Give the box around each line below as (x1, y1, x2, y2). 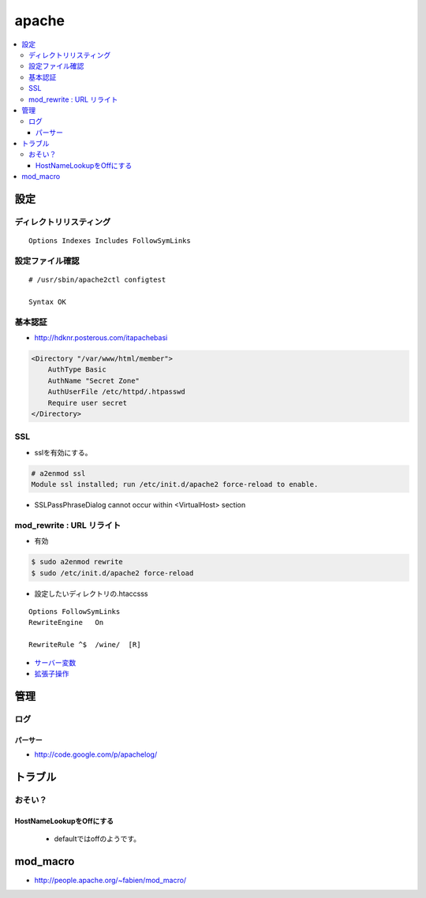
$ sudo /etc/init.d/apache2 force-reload (31, 568, 194, 578)
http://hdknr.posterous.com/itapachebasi (34, 333, 168, 342)
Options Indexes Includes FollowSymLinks (28, 237, 191, 245)
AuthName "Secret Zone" (47, 376, 140, 385)
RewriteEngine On (28, 618, 104, 627)
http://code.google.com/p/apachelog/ (34, 750, 158, 759)
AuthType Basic (47, 365, 106, 374)
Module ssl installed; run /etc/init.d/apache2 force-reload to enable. (31, 480, 319, 489)
